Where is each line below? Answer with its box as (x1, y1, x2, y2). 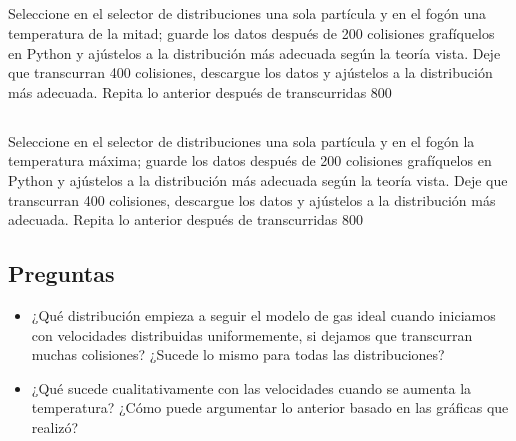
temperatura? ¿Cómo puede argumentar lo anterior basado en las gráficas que (31, 397, 509, 418)
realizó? (31, 416, 79, 437)
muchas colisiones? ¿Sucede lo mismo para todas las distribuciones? (31, 344, 445, 365)
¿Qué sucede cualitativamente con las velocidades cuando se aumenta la (31, 377, 472, 398)
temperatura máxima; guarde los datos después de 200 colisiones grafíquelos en (8, 150, 492, 171)
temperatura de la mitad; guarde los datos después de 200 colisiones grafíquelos (8, 22, 495, 43)
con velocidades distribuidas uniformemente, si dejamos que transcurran (31, 324, 473, 345)
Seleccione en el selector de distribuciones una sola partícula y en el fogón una (8, 3, 486, 24)
